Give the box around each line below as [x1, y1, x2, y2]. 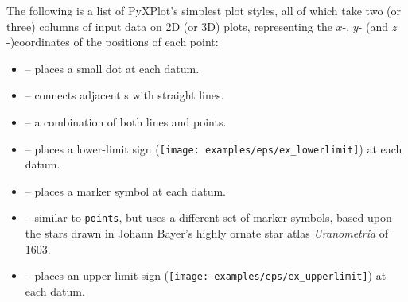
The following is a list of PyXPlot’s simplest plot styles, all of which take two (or [6, 2, 401, 18]
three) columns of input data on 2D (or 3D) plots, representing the [6, 17, 332, 34]
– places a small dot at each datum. [25, 60, 200, 76]
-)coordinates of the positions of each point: [6, 33, 219, 50]
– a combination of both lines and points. [25, 113, 227, 130]
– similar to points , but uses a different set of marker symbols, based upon [25, 209, 392, 226]
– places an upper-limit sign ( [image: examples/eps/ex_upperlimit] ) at [25, 267, 387, 284]
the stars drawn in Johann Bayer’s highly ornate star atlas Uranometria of [25, 225, 389, 242]
